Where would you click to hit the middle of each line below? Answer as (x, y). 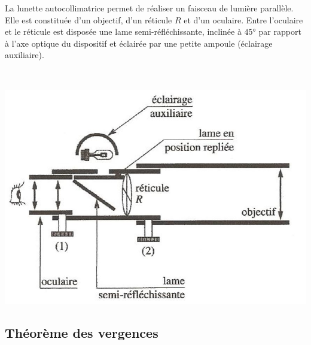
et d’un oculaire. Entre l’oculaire (243, 19)
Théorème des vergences (82, 332)
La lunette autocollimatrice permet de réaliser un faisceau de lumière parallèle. (149, 8)
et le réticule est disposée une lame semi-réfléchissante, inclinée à (123, 31)
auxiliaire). (25, 55)
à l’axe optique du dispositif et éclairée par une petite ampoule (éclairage (139, 43)
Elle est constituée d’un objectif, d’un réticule (89, 19)
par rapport (280, 31)
